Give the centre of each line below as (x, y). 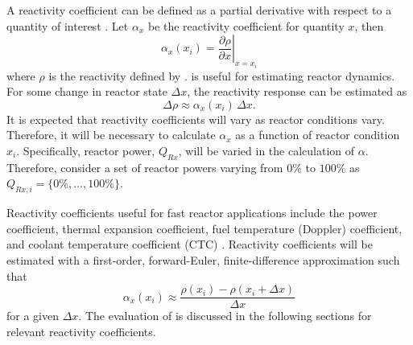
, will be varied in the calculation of (266, 150)
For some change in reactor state (87, 91)
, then (369, 25)
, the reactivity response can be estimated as (297, 91)
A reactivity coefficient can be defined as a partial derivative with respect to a (199, 10)
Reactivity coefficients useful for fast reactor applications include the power (192, 213)
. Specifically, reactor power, (86, 150)
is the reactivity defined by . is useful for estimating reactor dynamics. (222, 75)
